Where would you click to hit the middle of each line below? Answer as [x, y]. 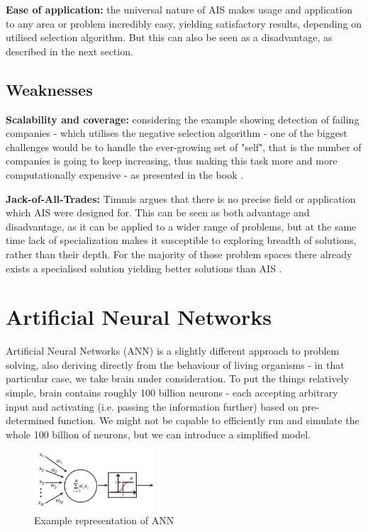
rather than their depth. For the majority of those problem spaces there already [179, 254]
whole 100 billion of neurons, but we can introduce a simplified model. [158, 434]
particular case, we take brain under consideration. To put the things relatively [177, 378]
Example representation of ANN [104, 520]
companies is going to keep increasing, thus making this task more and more [172, 161]
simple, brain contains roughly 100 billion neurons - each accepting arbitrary [172, 393]
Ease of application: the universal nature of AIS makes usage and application [179, 9]
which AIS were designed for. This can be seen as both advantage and [158, 212]
